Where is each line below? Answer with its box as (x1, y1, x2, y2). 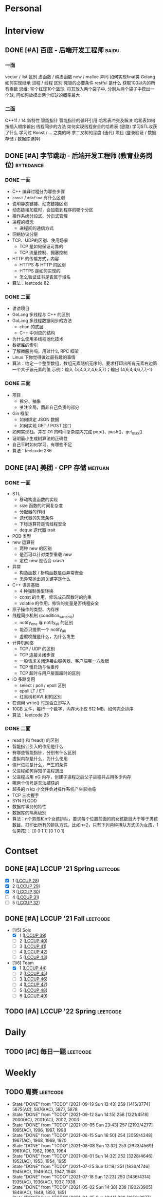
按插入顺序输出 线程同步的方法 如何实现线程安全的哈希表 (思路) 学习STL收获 (5, 124, 157, 129)
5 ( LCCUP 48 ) (19, 987, 48, 993)
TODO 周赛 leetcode (5, 1088, 64, 1096)
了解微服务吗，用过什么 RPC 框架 (12, 348, 79, 354)
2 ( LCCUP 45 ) (19, 970, 48, 977)
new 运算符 (12, 539, 35, 545)
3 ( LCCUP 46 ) (19, 976, 48, 982)
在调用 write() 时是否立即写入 (12, 699, 71, 706)
